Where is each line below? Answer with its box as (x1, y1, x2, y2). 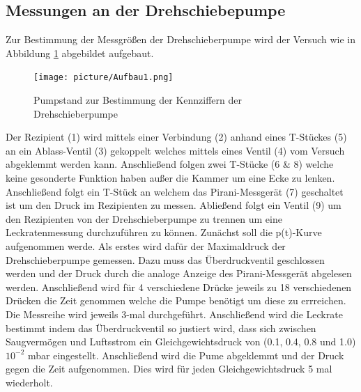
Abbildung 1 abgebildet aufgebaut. (6, 45, 154, 60)
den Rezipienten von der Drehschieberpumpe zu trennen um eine (6, 211, 282, 226)
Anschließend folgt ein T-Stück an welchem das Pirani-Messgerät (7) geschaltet (6, 184, 344, 198)
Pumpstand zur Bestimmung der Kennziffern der (33, 93, 242, 107)
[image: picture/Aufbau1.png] (33, 72, 174, 83)
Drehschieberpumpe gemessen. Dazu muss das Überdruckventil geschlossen (6, 252, 325, 267)
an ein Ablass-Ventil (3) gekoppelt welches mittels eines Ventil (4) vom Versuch (6, 143, 345, 157)
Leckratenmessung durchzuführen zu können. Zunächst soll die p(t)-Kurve (6, 225, 322, 240)
